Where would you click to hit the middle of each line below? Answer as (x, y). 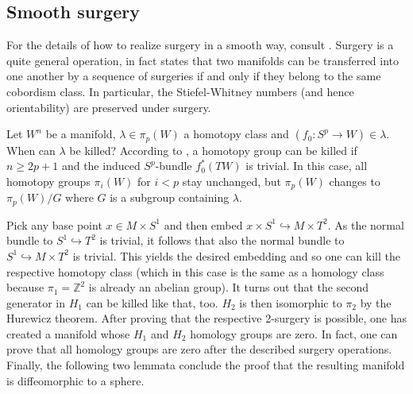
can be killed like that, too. (152, 302)
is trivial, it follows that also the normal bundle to (222, 240)
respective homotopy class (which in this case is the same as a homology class (195, 271)
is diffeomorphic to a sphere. (75, 380)
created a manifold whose (68, 333)
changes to (355, 181)
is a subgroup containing (170, 197)
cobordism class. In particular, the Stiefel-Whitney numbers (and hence (180, 91)
